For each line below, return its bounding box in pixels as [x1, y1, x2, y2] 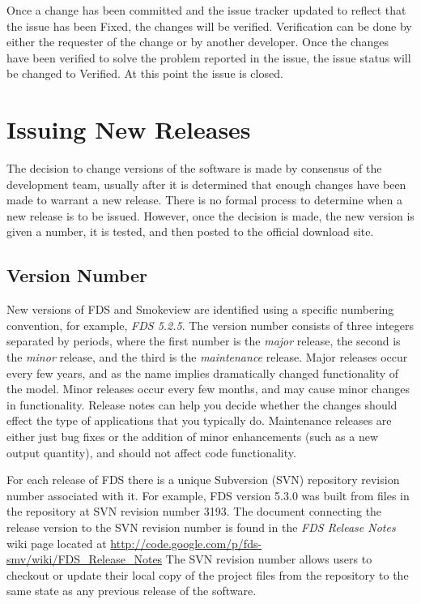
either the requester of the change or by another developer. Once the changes [6, 33, 389, 50]
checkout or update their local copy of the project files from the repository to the [6, 566, 409, 583]
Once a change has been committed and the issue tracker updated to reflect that [6, 2, 406, 18]
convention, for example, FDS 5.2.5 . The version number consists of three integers [6, 316, 415, 333]
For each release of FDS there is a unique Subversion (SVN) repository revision [6, 471, 400, 488]
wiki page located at [6, 534, 107, 551]
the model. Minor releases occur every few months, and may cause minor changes [6, 380, 410, 397]
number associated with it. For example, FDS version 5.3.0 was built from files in [6, 486, 410, 503]
